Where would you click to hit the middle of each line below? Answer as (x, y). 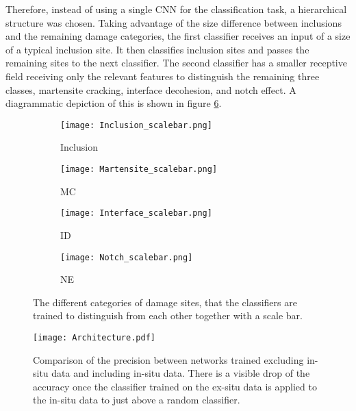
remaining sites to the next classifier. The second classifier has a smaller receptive (176, 63)
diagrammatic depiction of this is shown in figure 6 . (114, 103)
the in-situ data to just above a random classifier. (137, 400)
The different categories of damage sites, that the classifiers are (165, 302)
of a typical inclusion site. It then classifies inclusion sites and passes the (157, 49)
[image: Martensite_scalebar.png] (139, 169)
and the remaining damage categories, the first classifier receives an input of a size (178, 36)
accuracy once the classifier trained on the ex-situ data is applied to (175, 386)
